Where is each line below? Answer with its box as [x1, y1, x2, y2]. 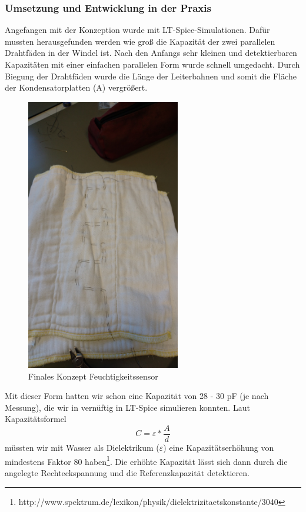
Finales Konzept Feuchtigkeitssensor [28, 370, 158, 382]
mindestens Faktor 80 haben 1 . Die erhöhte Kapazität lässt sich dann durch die [5, 453, 288, 467]
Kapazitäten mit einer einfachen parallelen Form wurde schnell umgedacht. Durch [5, 58, 300, 70]
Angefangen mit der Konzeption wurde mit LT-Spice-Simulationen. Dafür [5, 24, 270, 36]
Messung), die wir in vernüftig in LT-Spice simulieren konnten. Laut [5, 401, 250, 413]
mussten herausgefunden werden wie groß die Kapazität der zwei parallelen [5, 35, 275, 47]
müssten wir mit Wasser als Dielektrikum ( [5, 441, 159, 454]
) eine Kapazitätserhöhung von [163, 441, 274, 454]
